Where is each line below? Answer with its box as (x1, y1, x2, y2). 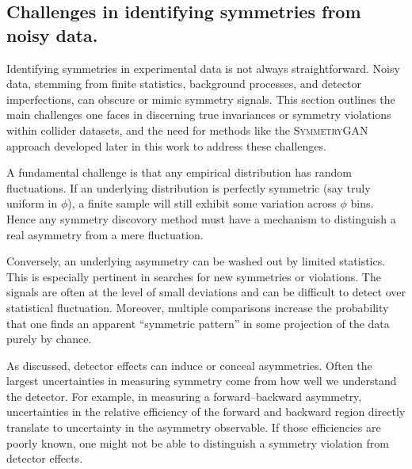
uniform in (6, 195, 58, 212)
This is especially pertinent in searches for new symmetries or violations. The (6, 268, 381, 284)
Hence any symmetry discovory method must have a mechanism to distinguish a (6, 210, 396, 227)
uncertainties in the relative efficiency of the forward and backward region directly (6, 403, 406, 420)
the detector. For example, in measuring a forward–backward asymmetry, (6, 387, 362, 404)
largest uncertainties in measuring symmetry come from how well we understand (6, 372, 397, 389)
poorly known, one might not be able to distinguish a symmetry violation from (6, 434, 389, 451)
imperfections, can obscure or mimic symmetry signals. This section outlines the (6, 90, 395, 107)
